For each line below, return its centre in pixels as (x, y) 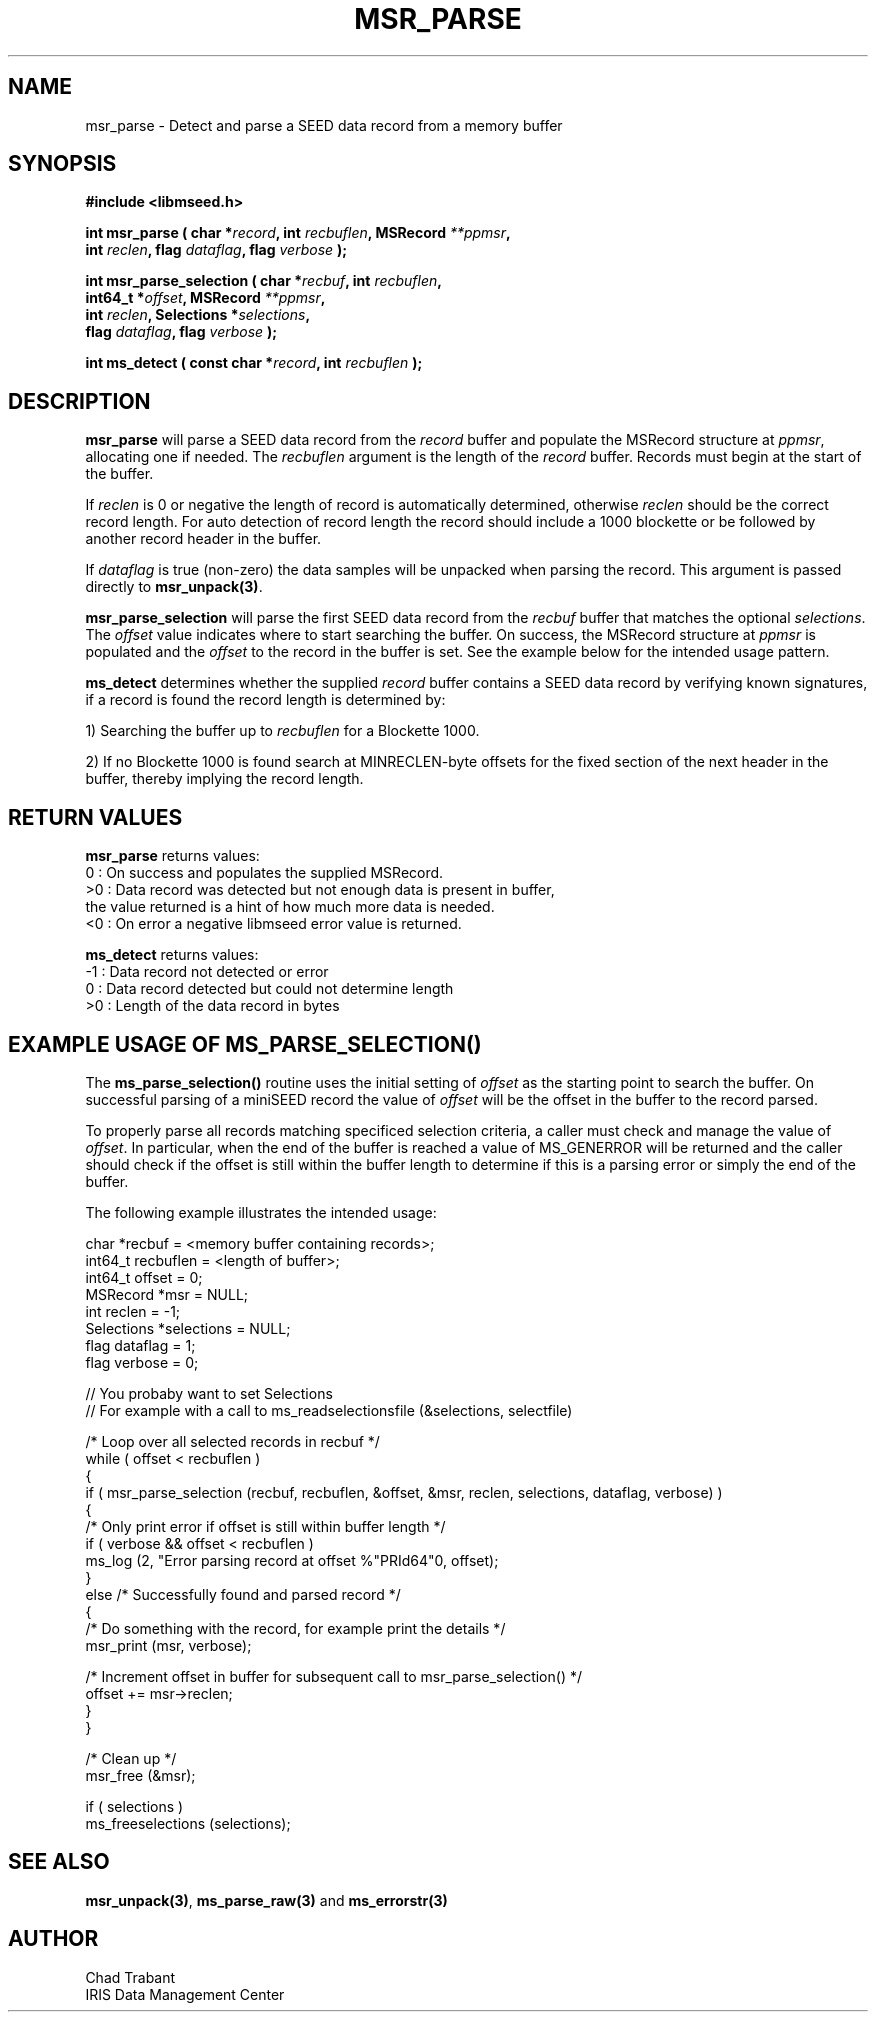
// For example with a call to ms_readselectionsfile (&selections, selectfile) (329, 1410)
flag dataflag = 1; (140, 1345)
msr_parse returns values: (172, 856)
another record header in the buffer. (203, 539)
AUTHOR (53, 1939)
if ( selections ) (134, 1806)
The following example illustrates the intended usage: (261, 1212)
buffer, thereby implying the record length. (224, 779)
